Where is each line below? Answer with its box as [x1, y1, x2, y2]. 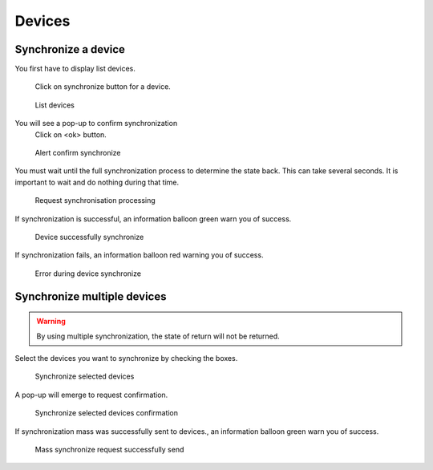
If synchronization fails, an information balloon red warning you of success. [14, 250, 264, 260]
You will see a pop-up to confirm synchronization [14, 119, 178, 128]
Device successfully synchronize [34, 232, 144, 241]
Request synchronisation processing [34, 196, 156, 205]
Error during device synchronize [34, 269, 142, 278]
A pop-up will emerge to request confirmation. [14, 390, 168, 399]
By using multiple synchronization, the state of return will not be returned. [36, 331, 280, 341]
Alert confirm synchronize [34, 148, 121, 158]
